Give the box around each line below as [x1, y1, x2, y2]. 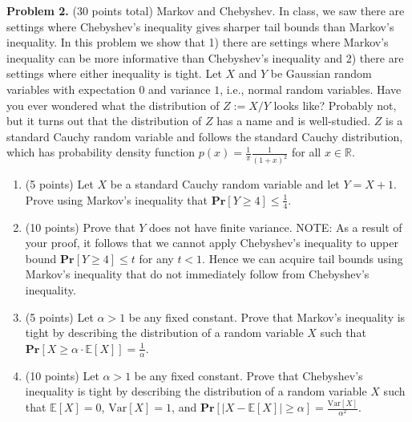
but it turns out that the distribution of [6, 112, 202, 129]
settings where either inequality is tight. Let [6, 65, 222, 82]
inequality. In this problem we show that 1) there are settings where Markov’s [6, 34, 389, 51]
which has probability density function [6, 144, 196, 160]
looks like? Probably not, [273, 96, 397, 113]
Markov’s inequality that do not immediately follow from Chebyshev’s [25, 266, 370, 282]
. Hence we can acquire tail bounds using [202, 250, 403, 266]
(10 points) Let [25, 367, 99, 383]
